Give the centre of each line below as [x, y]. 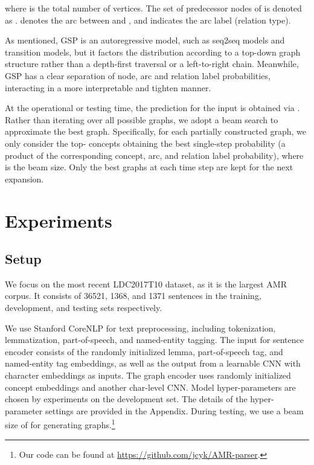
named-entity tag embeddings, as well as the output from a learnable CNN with [153, 363]
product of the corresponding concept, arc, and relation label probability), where [154, 155]
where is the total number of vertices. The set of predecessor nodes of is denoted [153, 8]
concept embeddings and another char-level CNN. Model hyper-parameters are [150, 387]
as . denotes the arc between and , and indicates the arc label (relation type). [148, 20]
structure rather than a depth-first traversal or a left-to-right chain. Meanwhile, [152, 64]
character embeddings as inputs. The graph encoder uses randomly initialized [148, 375]
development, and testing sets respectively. [84, 308]
